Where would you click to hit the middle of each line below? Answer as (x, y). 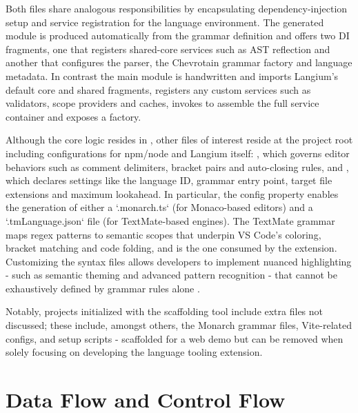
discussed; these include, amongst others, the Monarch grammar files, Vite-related (179, 325)
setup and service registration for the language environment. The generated (165, 22)
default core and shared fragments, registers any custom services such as (158, 89)
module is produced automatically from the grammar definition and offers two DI (178, 36)
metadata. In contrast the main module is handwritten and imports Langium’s (172, 75)
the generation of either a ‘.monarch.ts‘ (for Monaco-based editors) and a (159, 207)
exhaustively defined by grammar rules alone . (103, 288)
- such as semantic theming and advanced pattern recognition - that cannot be (171, 275)
